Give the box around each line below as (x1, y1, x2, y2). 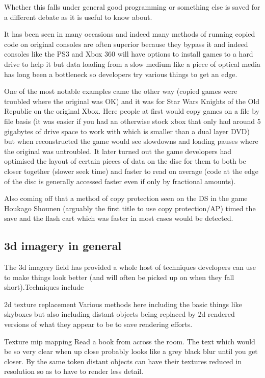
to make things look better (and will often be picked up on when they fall (4, 271, 234, 282)
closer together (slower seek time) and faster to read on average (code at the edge (4, 165, 258, 176)
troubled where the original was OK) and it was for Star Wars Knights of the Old (4, 95, 260, 106)
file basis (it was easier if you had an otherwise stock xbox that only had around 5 (4, 115, 261, 126)
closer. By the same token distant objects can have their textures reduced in (4, 356, 242, 366)
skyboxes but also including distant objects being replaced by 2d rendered (4, 309, 235, 319)
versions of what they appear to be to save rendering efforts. (4, 319, 193, 330)
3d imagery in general (4, 238, 122, 254)
